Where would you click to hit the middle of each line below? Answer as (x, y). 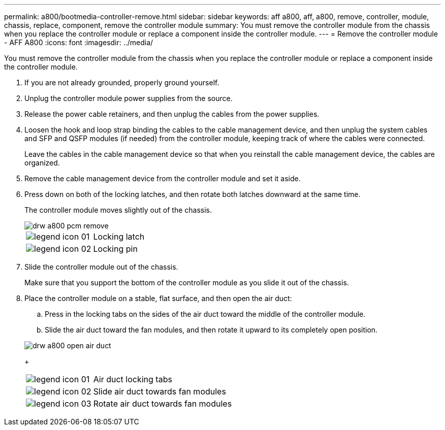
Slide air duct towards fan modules (160, 391)
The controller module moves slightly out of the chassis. (118, 210)
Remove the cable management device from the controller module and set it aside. (163, 178)
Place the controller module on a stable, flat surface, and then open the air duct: (158, 298)
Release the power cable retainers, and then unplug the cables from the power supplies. (172, 114)
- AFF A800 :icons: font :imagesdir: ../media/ (79, 42)
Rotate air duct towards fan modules (163, 404)
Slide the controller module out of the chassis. (101, 267)
